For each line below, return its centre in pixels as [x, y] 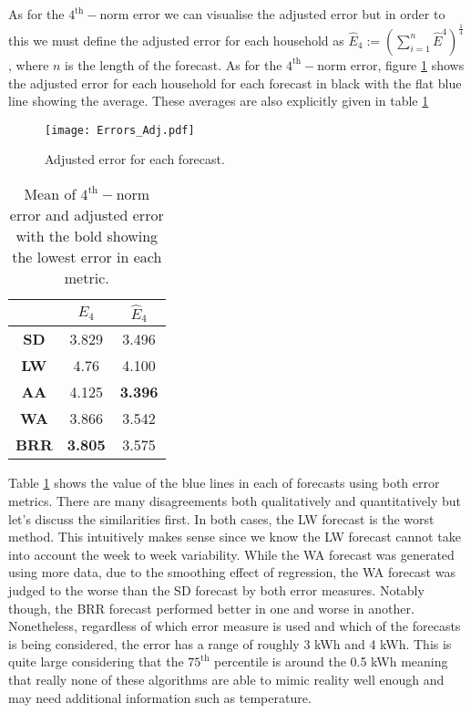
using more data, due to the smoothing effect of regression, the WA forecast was [232, 572]
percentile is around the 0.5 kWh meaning [331, 661]
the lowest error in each [87, 256]
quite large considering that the [96, 661]
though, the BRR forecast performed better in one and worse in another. [211, 608]
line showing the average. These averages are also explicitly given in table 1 [219, 101]
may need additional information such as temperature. [160, 697]
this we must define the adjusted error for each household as [176, 40]
